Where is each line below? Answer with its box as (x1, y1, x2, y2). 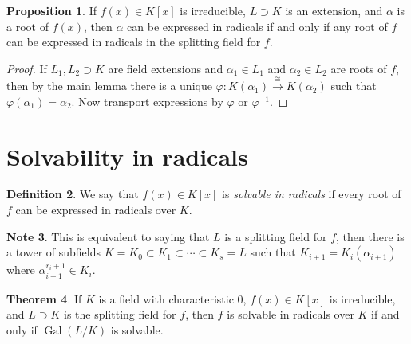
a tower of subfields (6, 244, 101, 260)
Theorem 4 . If (6, 290, 82, 307)
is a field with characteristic (98, 290, 234, 307)
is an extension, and (285, 2, 383, 18)
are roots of (330, 60, 387, 76)
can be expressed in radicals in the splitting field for (6, 33, 261, 50)
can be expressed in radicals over (15, 201, 176, 218)
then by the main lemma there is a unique (6, 77, 212, 94)
